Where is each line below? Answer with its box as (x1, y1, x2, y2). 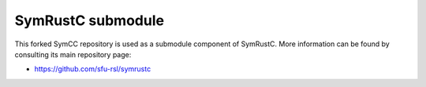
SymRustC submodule (14, 12, 165, 29)
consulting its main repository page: (14, 49, 132, 59)
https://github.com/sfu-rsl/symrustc (34, 64, 151, 74)
